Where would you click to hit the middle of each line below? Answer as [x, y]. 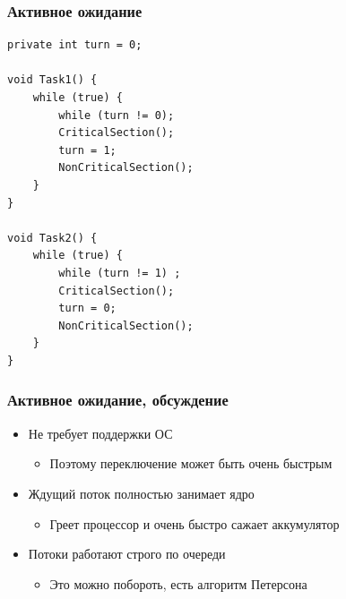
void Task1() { [52, 80]
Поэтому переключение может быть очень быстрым [191, 463]
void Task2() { [52, 238]
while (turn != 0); [117, 115]
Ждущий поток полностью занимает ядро [141, 493]
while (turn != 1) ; [120, 273]
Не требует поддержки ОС [100, 433]
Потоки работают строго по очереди [127, 554]
